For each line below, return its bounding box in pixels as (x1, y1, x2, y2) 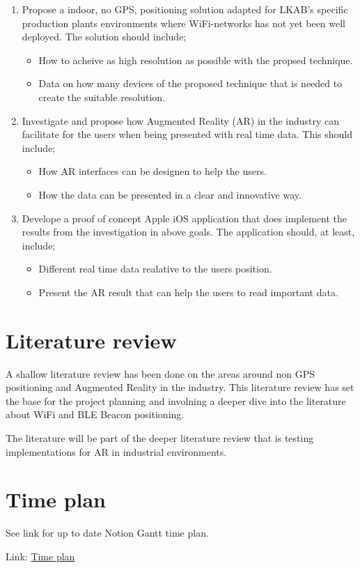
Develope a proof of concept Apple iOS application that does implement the (22, 210, 347, 225)
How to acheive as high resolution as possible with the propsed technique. (38, 52, 353, 67)
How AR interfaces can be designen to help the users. (38, 164, 267, 178)
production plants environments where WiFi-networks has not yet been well (22, 15, 346, 30)
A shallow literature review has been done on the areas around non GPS (6, 366, 315, 381)
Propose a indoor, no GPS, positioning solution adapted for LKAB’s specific (22, 2, 348, 16)
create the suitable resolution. (38, 89, 166, 104)
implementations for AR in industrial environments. (6, 444, 227, 459)
